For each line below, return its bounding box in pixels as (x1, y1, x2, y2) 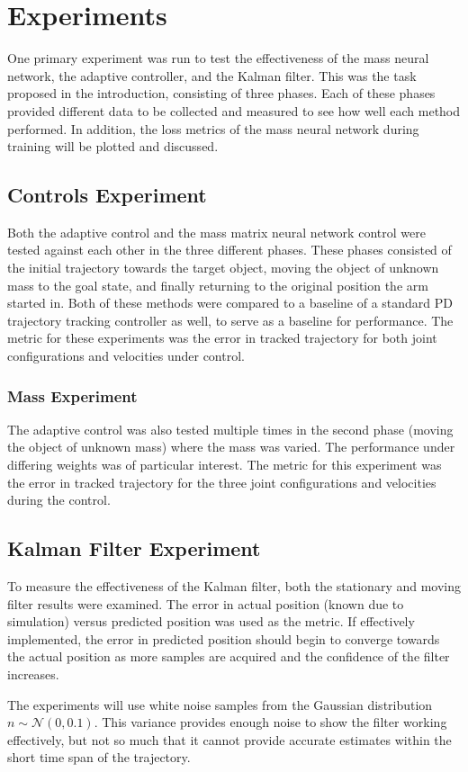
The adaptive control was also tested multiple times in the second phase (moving (7, 419, 454, 438)
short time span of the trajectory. (7, 748, 191, 767)
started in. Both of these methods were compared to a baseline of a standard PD (7, 293, 453, 312)
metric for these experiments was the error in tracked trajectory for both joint (7, 328, 437, 347)
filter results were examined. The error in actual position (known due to (7, 594, 404, 613)
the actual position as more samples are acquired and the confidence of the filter (7, 647, 450, 666)
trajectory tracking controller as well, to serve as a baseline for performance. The (7, 310, 454, 329)
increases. (7, 665, 59, 683)
